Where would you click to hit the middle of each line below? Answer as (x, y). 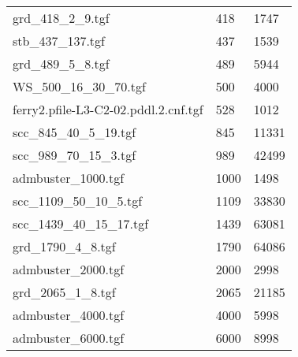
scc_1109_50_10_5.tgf (78, 201)
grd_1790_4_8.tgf (64, 246)
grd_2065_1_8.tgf (64, 292)
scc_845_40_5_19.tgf (74, 132)
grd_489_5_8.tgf (61, 63)
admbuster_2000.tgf (69, 269)
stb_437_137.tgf (59, 41)
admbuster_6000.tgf (69, 338)
